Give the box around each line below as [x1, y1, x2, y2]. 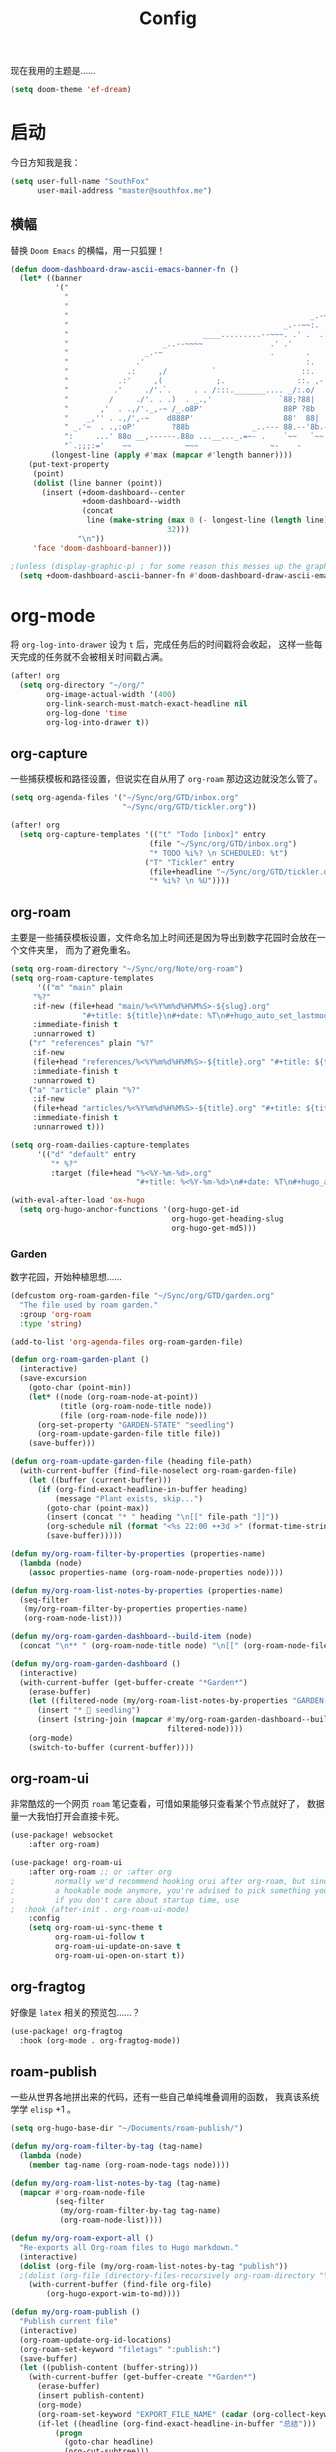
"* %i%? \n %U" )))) [148, 876, 230, 886]
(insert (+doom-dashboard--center [41, 487, 186, 497]
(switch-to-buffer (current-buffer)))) [28, 1742, 195, 1752]
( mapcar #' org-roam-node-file [19, 2187, 145, 2197]
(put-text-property [28, 459, 110, 469]
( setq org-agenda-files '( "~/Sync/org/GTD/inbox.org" [10, 793, 240, 803]
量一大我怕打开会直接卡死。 [10, 1810, 125, 1822]
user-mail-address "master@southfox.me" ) [36, 185, 213, 196]
